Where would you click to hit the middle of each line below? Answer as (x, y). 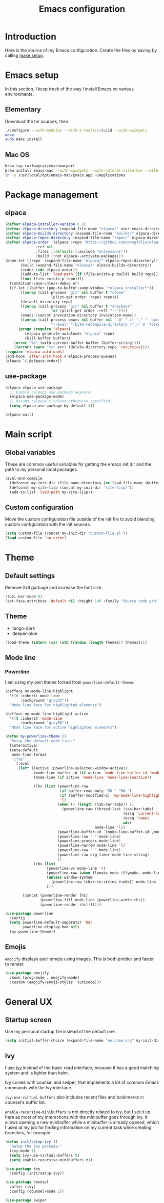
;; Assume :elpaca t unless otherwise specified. (61, 401)
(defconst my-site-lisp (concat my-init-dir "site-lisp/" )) (72, 487)
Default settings (30, 576)
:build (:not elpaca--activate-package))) (80, 256)
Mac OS (17, 155)
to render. (15, 964)
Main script (29, 434)
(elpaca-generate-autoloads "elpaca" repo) (70, 334)
